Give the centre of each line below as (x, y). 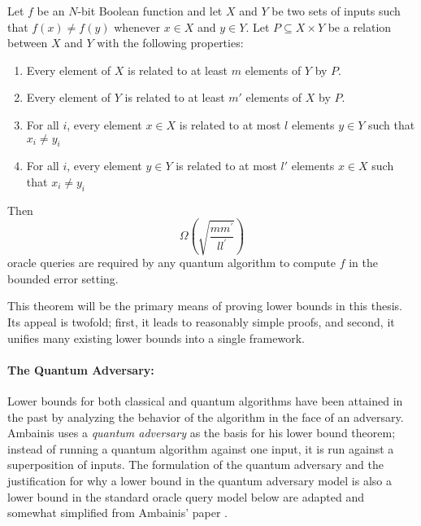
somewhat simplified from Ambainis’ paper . (117, 513)
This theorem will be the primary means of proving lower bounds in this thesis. (205, 306)
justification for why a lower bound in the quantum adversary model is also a (200, 480)
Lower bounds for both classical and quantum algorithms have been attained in (205, 400)
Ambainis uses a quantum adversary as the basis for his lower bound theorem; (202, 433)
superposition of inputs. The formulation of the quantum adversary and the (195, 465)
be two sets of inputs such (336, 11)
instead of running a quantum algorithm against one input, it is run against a (201, 448)
